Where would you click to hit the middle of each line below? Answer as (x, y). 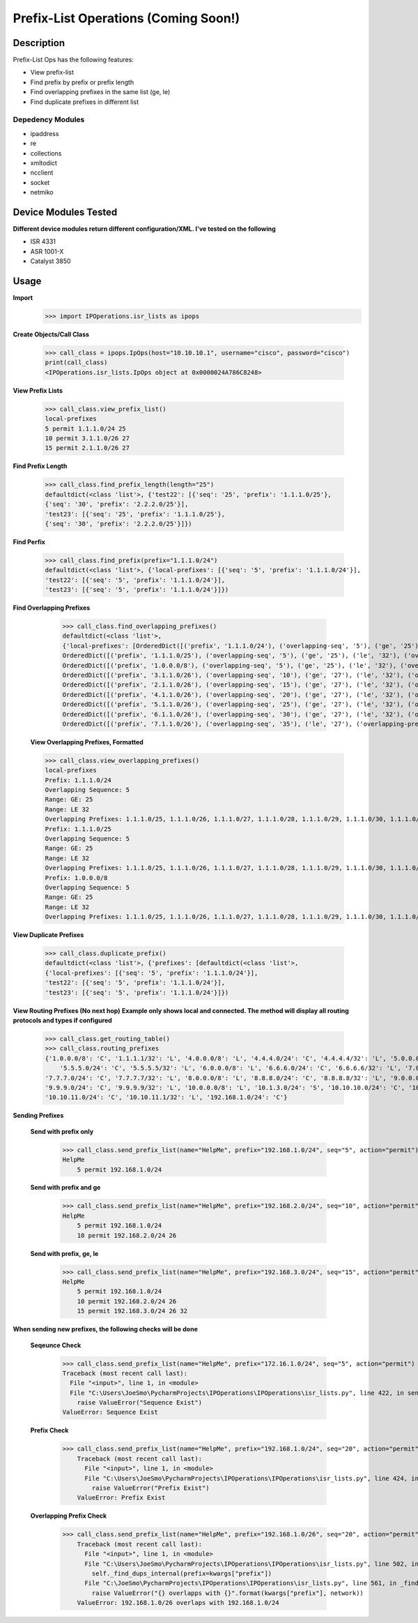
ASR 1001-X (47, 251)
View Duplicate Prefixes (48, 935)
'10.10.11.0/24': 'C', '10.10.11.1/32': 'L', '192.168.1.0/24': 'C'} (166, 1098)
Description (39, 43)
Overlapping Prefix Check (69, 1516)
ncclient (42, 173)
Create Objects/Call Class (51, 334)
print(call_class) (76, 362)
